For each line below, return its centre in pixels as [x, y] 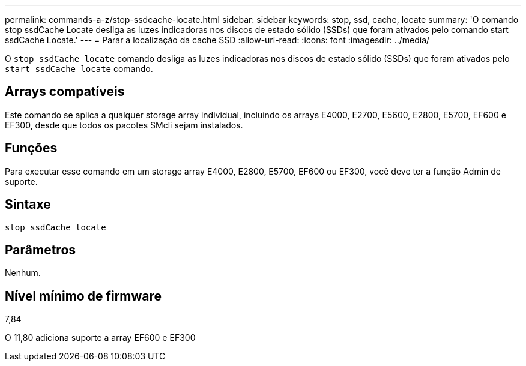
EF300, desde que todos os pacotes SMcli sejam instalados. [124, 125]
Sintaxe [28, 205]
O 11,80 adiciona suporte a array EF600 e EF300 [100, 338]
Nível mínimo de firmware [83, 296]
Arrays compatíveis [65, 92]
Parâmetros [41, 250]
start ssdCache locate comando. [79, 69]
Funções [31, 148]
